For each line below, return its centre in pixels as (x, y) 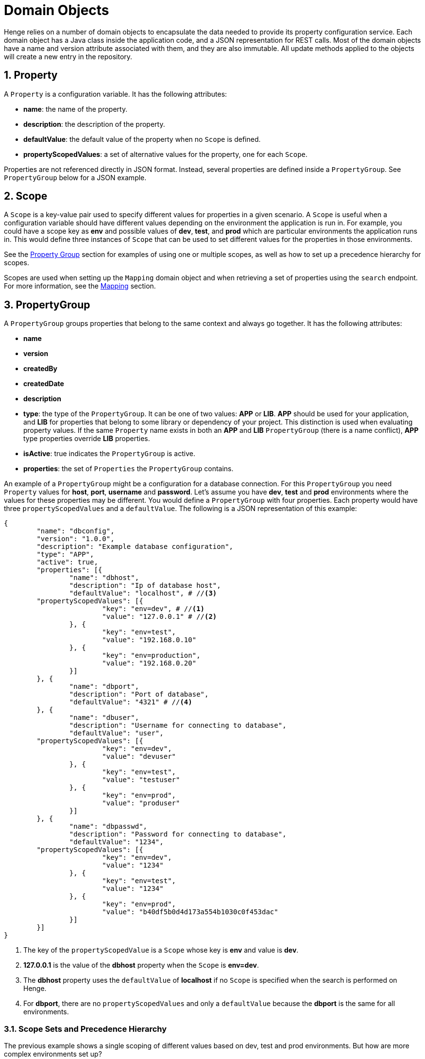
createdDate (44, 384)
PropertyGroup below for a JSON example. (75, 177)
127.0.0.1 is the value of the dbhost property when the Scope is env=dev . (141, 965)
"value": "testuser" (141, 780)
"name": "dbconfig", (76, 531)
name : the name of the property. (76, 109)
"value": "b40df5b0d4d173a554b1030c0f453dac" (190, 912)
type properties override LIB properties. (87, 439)
